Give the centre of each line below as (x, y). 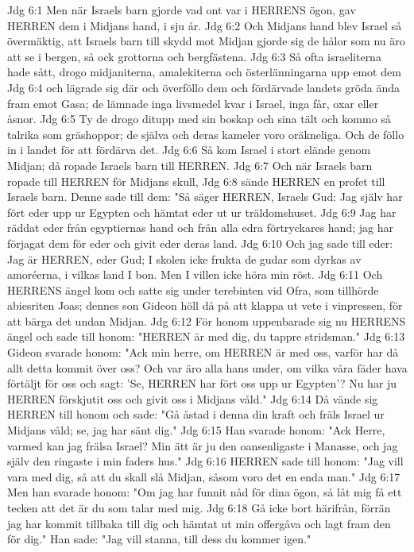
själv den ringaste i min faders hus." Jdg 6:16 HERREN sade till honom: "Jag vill (205, 461)
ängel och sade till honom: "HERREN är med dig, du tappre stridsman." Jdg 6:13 (206, 336)
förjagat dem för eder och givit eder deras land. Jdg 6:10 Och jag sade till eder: (200, 243)
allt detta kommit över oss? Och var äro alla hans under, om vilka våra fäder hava (207, 367)
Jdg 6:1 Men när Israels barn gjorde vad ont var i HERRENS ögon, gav (182, 10)
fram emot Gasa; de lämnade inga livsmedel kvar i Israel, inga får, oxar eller (193, 103)
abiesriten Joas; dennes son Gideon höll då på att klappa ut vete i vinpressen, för (205, 305)
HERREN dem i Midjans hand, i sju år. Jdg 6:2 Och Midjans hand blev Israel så (205, 25)
